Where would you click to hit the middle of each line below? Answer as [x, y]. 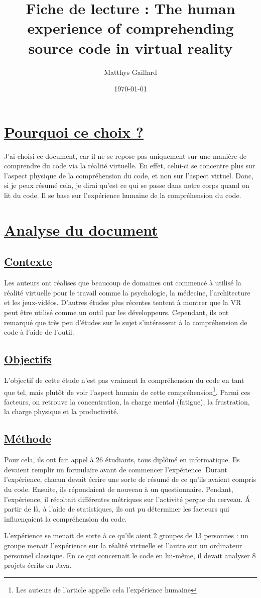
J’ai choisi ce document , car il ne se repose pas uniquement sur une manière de [125, 156]
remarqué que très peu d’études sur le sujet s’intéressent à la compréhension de [126, 322]
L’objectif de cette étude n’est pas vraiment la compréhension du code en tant [124, 380]
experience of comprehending [130, 28]
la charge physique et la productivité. [61, 411]
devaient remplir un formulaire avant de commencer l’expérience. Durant [116, 469]
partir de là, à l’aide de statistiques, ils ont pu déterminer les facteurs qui [117, 509]
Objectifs [28, 359]
